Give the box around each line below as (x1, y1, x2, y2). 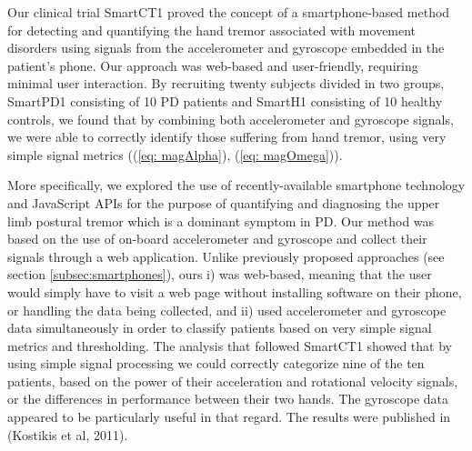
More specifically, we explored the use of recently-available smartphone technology (7, 175, 466, 195)
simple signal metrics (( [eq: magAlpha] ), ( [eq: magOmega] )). (7, 145, 343, 164)
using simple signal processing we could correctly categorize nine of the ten (7, 354, 425, 373)
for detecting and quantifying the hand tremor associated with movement (7, 20, 417, 39)
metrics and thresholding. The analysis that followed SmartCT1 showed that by (7, 336, 452, 355)
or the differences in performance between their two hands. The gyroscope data (7, 389, 448, 408)
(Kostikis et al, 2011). (7, 425, 128, 444)
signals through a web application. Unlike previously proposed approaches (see (7, 246, 445, 266)
